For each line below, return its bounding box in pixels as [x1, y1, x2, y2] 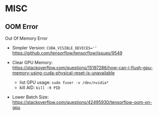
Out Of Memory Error [5, 35, 48, 41]
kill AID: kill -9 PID [19, 85, 60, 91]
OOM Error [5, 23, 38, 31]
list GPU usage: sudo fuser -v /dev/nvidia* [19, 79, 109, 85]
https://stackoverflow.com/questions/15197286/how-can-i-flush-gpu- [12, 65, 153, 70]
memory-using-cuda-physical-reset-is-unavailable [12, 70, 115, 76]
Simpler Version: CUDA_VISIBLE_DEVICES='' [12, 45, 97, 50]
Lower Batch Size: [12, 94, 49, 100]
